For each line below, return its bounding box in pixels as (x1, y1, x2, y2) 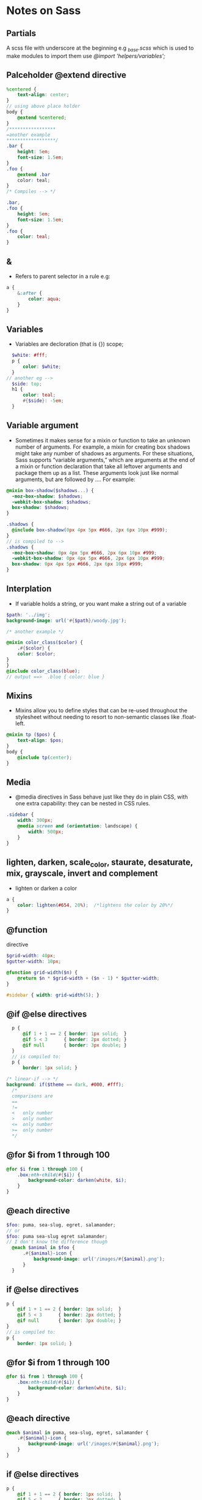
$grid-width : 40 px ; (6, 953, 56, 959)
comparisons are (12, 1093, 53, 1099)
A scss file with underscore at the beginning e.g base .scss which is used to (6, 44, 194, 53)
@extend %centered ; (17, 114, 67, 121)
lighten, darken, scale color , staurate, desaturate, (6, 857, 193, 869)
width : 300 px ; (17, 818, 53, 824)
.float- (181, 714, 197, 721)
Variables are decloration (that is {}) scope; (15, 340, 124, 348)
